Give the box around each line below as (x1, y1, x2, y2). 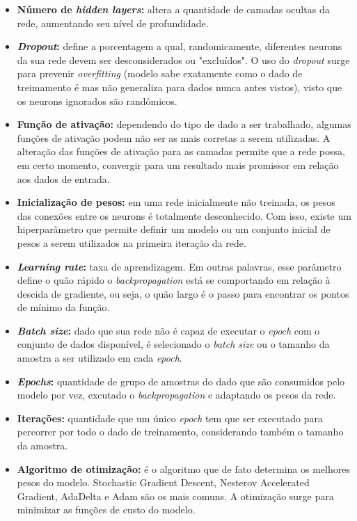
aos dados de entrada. (17, 171, 110, 186)
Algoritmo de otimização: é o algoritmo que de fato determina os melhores (17, 461, 350, 476)
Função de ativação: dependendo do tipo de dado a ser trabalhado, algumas (17, 117, 351, 131)
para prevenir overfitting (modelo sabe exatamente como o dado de (17, 66, 303, 81)
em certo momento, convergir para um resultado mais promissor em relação (17, 157, 339, 172)
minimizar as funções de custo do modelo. (17, 502, 196, 517)
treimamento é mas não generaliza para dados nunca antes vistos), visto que (17, 79, 342, 94)
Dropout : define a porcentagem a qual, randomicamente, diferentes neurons (17, 39, 342, 54)
